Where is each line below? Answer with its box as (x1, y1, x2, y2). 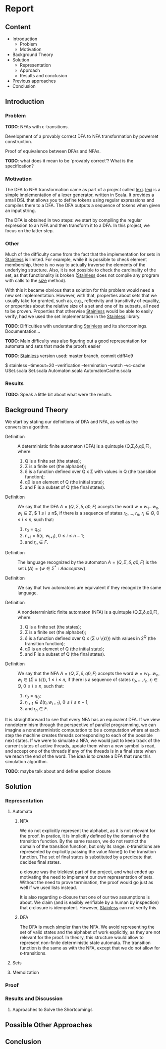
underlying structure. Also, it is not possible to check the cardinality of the (5, 267, 156, 273)
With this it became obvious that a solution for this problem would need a (5, 287, 155, 293)
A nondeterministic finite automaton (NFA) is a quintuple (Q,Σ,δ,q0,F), (17, 609, 159, 615)
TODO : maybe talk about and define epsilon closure (5, 768, 111, 774)
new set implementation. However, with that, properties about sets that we (5, 293, 157, 299)
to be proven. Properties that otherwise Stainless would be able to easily (5, 308, 153, 315)
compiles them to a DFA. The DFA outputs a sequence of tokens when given (5, 202, 161, 208)
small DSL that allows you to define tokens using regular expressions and (5, 197, 155, 203)
